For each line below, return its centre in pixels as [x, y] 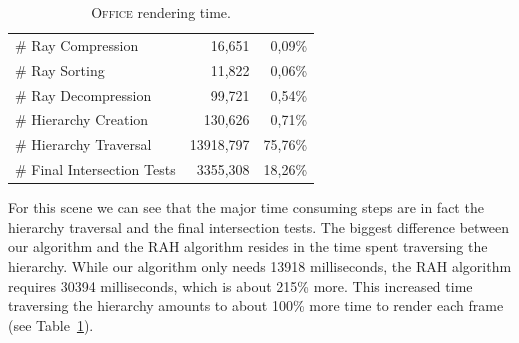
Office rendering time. [161, 12]
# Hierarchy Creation [82, 119]
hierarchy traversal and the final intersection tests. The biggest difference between [259, 226]
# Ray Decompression [83, 94]
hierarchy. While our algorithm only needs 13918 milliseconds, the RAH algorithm [260, 265]
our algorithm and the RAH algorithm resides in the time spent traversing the [248, 246]
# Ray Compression [77, 44]
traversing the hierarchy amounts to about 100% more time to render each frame [256, 305]
